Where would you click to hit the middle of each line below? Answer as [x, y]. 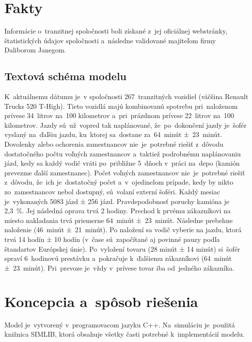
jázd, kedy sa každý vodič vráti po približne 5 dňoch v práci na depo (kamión [122, 163]
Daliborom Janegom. [35, 50]
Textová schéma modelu [66, 76]
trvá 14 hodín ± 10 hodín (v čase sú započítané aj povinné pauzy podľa [112, 239]
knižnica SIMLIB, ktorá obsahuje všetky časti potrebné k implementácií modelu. [125, 334]
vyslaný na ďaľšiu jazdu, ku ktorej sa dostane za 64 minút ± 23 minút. [113, 134]
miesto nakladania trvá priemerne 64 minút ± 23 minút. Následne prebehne [118, 220]
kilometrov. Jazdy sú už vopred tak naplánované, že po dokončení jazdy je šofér [126, 125]
